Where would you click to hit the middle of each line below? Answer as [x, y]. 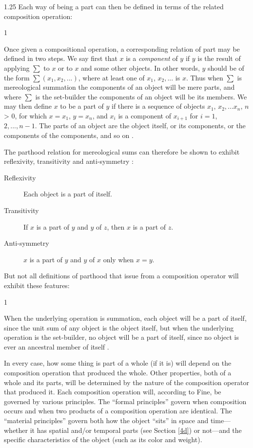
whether [16, 430]
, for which [31, 115]
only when [118, 259]
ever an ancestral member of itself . [57, 346]
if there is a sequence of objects [158, 106]
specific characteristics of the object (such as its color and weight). [103, 439]
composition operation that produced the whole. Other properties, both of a [118, 373]
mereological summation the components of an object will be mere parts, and [119, 87]
